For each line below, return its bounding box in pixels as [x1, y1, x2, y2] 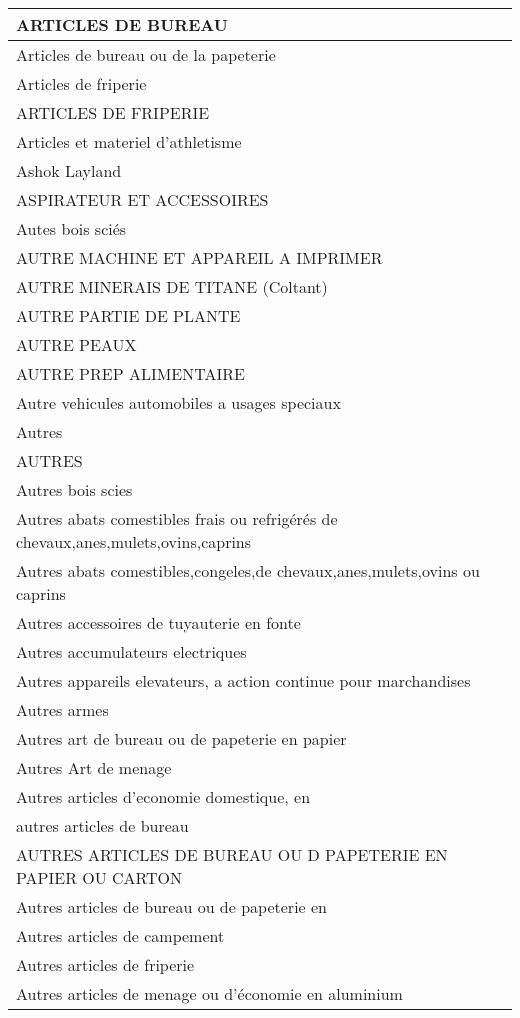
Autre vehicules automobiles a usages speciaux [16, 391, 341, 414]
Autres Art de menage [16, 756, 172, 779]
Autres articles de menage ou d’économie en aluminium [16, 982, 403, 1005]
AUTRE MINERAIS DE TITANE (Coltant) [16, 275, 328, 298]
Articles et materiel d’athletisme [16, 130, 242, 153]
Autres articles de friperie [16, 953, 195, 976]
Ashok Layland [16, 159, 122, 182]
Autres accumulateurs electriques [16, 640, 247, 663]
